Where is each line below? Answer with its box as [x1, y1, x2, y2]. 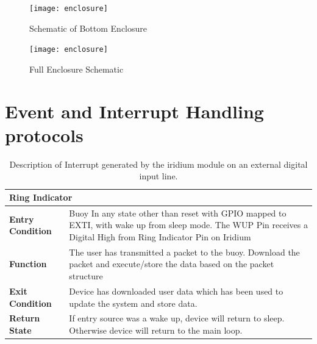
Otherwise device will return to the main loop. [69, 323, 243, 336]
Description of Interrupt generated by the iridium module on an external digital [9, 157, 308, 170]
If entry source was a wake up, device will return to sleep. [69, 312, 285, 324]
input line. [139, 170, 178, 182]
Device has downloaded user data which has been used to [69, 284, 283, 297]
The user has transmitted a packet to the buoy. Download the [69, 245, 300, 258]
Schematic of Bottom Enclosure [29, 21, 147, 34]
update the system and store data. [69, 296, 198, 309]
